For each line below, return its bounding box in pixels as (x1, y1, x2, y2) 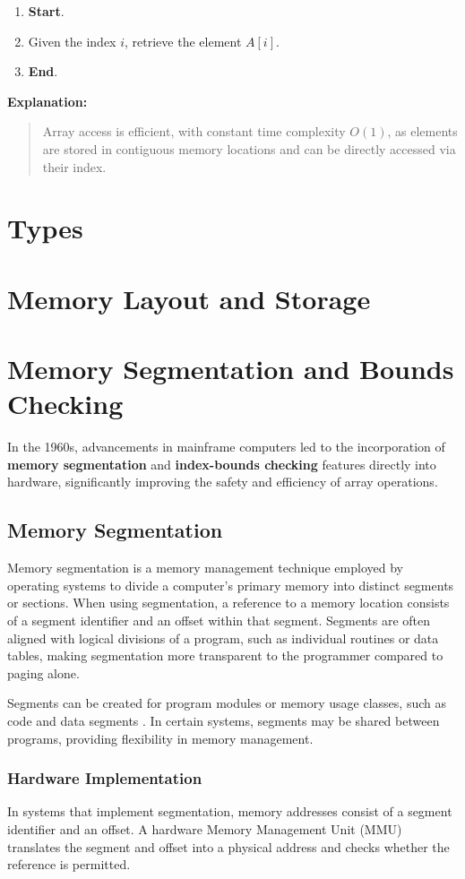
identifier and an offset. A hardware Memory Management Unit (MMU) (7, 819, 402, 838)
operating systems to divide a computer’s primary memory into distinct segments (7, 575, 454, 594)
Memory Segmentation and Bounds (7, 350, 454, 387)
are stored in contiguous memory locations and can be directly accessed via (42, 139, 456, 158)
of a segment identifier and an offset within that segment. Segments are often (7, 610, 431, 629)
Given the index (28, 31, 116, 50)
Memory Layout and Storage (7, 280, 371, 316)
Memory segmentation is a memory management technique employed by (7, 558, 403, 577)
